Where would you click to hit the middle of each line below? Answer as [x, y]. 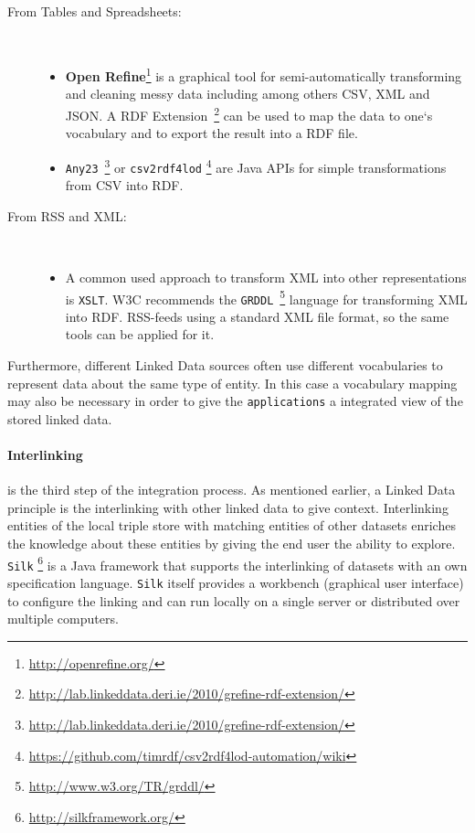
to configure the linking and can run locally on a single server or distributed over [234, 600]
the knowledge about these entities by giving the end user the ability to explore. [232, 544]
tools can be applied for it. [140, 334]
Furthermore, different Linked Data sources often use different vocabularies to [225, 365]
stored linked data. [60, 418]
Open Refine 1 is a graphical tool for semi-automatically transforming [264, 75]
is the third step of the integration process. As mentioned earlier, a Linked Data [232, 490]
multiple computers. [63, 619]
